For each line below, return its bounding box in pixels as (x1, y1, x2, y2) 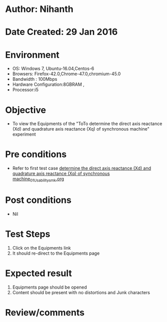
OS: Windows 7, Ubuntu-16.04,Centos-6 (12, 66, 95, 72)
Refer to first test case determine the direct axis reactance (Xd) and (12, 165, 151, 171)
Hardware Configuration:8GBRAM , (12, 81, 85, 88)
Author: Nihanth (5, 3, 74, 15)
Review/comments (5, 307, 85, 318)
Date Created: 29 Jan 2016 (5, 26, 118, 38)
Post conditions (5, 194, 72, 206)
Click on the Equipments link (12, 245, 71, 251)
